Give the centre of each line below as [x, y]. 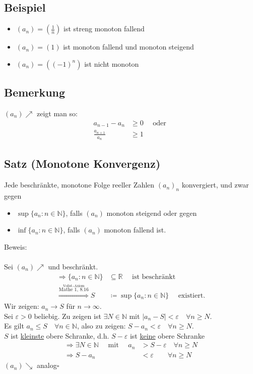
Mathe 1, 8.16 [74, 290]
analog [47, 365]
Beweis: [16, 246]
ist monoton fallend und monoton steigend [129, 47]
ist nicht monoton [112, 63]
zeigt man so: [57, 113]
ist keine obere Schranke [167, 335]
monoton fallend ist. [135, 230]
